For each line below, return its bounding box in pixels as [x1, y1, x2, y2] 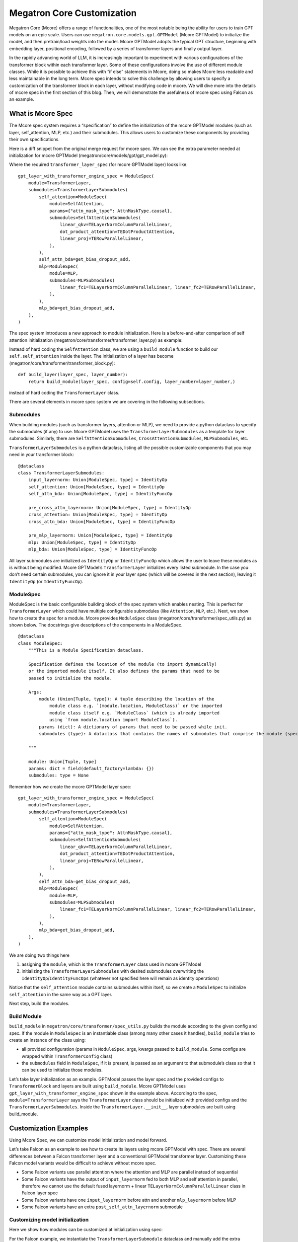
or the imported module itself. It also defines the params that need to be [28, 668, 220, 674]
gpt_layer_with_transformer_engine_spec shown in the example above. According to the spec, [9, 1090, 218, 1096]
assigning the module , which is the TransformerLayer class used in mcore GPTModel [21, 961, 201, 967]
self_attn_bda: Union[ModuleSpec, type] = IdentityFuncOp [28, 491, 173, 497]
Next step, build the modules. [9, 1001, 70, 1006]
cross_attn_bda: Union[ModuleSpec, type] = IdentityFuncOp [28, 519, 175, 524]
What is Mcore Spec [9, 109, 73, 118]
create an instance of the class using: [9, 1037, 86, 1043]
